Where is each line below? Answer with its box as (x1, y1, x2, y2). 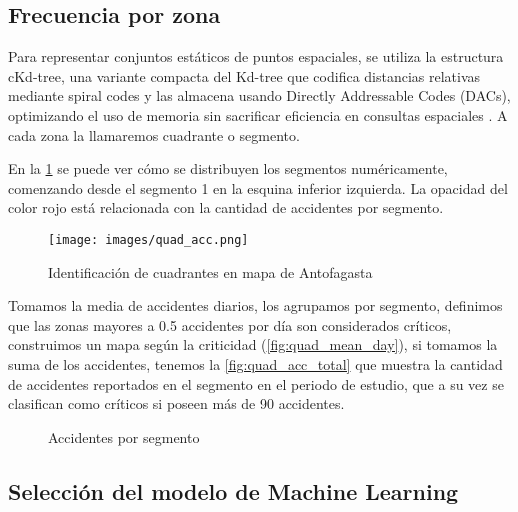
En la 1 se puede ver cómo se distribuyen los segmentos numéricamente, (8, 158, 448, 179)
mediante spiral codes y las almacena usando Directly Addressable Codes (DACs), (8, 85, 511, 106)
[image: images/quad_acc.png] (48, 232, 249, 247)
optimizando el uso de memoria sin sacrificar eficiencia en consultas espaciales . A (8, 104, 508, 125)
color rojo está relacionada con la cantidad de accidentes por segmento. (8, 197, 444, 218)
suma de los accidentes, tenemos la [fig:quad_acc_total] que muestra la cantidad (8, 353, 503, 374)
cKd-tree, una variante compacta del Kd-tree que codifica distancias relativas (8, 65, 481, 86)
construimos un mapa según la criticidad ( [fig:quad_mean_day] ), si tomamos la (8, 334, 498, 355)
